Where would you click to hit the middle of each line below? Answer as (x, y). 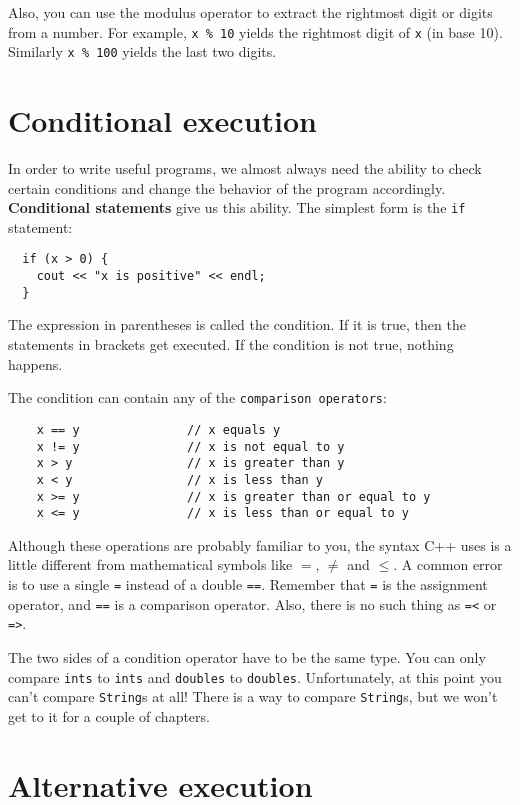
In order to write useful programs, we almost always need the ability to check (245, 168)
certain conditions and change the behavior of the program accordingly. (227, 187)
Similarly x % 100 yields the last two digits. (142, 51)
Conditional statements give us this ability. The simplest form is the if (237, 207)
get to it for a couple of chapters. (109, 715)
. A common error (448, 564)
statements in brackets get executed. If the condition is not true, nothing (231, 344)
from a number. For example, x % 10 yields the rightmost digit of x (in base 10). (255, 31)
